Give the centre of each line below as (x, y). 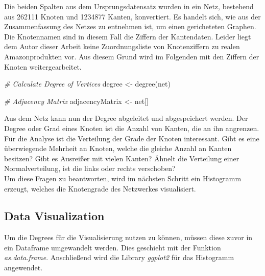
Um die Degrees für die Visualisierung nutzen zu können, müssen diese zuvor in (128, 237)
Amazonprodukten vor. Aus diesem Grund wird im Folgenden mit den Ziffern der (132, 56)
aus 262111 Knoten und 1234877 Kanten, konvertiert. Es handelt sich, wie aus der (132, 16)
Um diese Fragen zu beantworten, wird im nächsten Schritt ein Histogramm (123, 178)
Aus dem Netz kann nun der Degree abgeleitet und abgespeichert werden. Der (126, 118)
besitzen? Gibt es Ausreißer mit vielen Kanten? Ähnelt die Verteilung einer (122, 158)
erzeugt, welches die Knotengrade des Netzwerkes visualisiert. (100, 188)
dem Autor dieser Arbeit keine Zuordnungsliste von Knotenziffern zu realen (122, 46)
